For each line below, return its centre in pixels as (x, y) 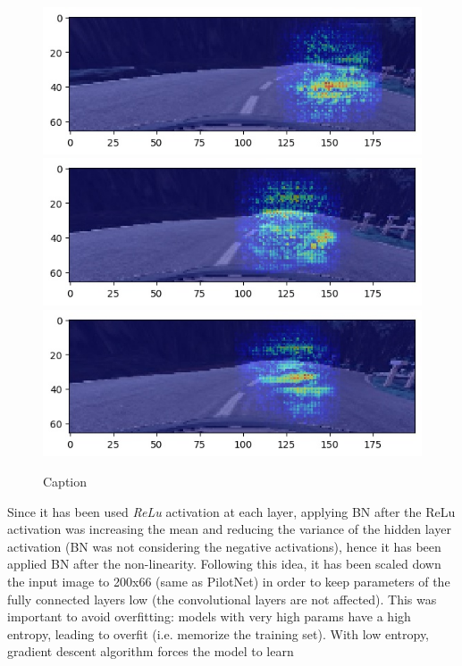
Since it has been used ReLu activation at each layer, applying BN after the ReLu (231, 511)
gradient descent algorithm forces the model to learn (151, 651)
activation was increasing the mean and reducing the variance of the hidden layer (229, 529)
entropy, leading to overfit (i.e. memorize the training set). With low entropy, (218, 633)
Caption (65, 482)
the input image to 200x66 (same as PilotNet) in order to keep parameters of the (229, 581)
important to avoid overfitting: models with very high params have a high (209, 616)
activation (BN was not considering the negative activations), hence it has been (224, 546)
